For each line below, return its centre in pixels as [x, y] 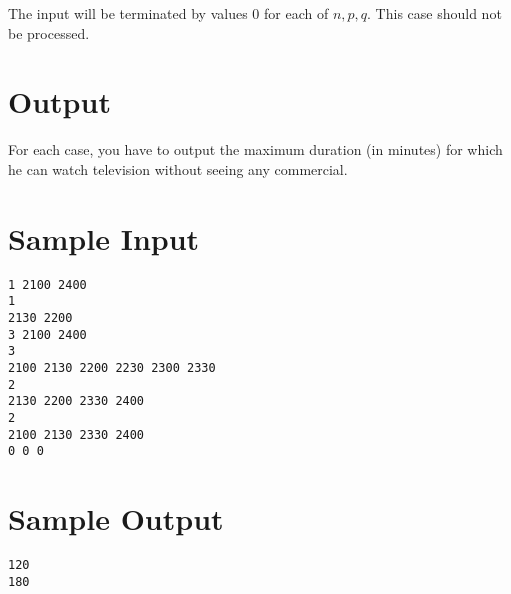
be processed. [49, 32]
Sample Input [104, 237]
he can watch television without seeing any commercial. [178, 168]
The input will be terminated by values [128, 13]
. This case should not [434, 13]
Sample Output [116, 518]
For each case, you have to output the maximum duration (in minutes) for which [255, 149]
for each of [296, 13]
